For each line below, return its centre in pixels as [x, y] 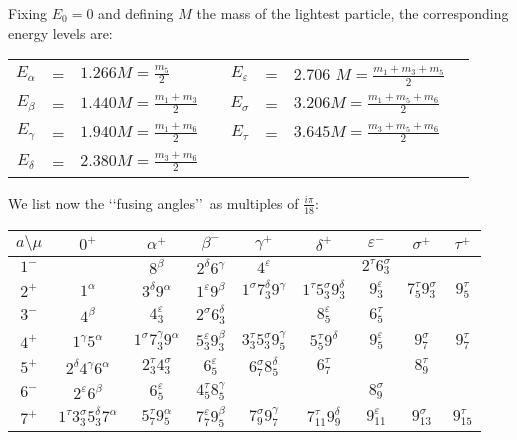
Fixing [28, 13]
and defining [136, 13]
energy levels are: [60, 32]
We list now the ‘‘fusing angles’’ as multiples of [153, 202]
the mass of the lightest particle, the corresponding [352, 13]
